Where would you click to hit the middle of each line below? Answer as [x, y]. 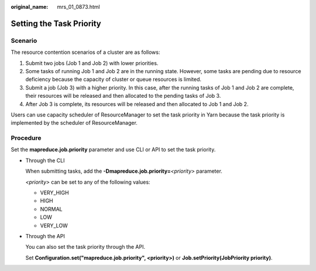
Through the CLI [45, 160]
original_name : [30, 7]
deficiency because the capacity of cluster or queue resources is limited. [114, 80]
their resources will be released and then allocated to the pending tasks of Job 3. [123, 96]
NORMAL [51, 209]
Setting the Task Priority [56, 23]
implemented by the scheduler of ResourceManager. [74, 123]
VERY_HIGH [55, 193]
